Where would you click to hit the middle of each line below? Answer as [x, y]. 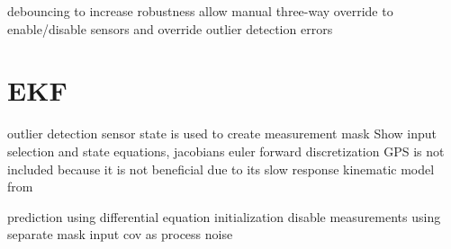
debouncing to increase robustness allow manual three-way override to [200, 11]
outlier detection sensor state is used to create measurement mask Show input [222, 133]
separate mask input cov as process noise [120, 234]
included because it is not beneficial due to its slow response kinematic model [221, 169]
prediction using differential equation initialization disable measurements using [224, 216]
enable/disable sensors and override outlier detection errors [170, 28]
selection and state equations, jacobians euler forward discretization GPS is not [226, 151]
